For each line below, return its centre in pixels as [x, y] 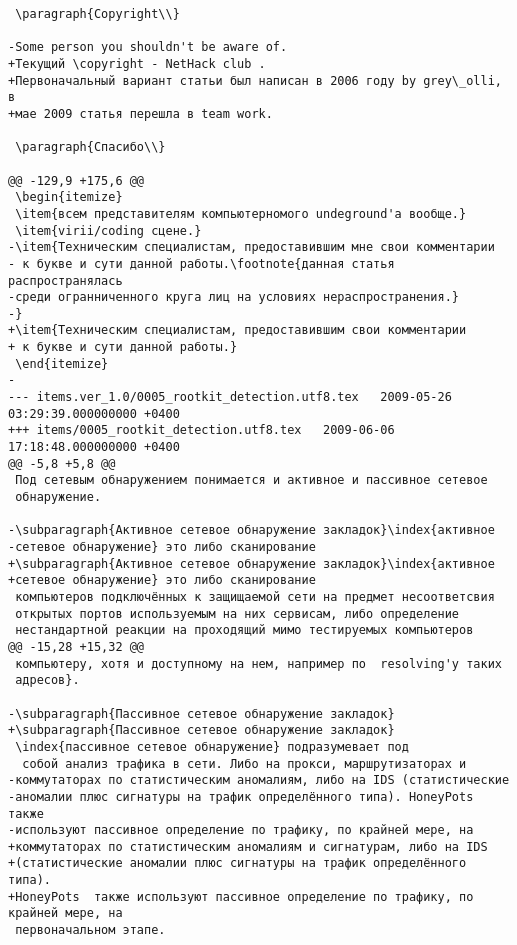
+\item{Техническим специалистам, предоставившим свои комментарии [237, 330]
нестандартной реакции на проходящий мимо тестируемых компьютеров [244, 630]
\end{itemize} [62, 363]
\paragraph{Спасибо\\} [90, 147]
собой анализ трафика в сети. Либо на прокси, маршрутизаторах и [244, 763]
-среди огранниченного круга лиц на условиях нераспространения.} [234, 297]
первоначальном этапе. [90, 930]
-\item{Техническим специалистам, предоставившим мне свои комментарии [251, 247]
